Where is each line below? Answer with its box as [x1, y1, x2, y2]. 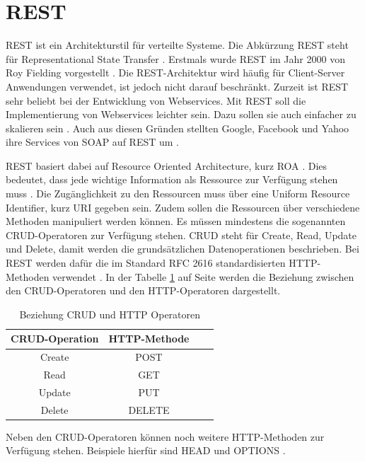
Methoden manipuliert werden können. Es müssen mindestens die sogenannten [6, 214, 346, 229]
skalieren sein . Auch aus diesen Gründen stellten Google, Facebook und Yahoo [6, 120, 349, 135]
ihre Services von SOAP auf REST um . [6, 134, 179, 149]
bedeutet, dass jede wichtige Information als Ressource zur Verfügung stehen [6, 172, 338, 187]
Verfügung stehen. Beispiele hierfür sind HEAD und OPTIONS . [6, 443, 286, 458]
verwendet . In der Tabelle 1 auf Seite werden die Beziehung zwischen [52, 269, 354, 284]
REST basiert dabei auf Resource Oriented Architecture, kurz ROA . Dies [6, 158, 328, 173]
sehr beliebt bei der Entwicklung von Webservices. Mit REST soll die [6, 93, 306, 108]
